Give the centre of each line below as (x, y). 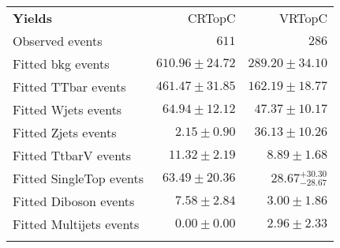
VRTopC (303, 18)
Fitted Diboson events (74, 201)
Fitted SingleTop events (78, 178)
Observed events (58, 41)
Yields (33, 18)
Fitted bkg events (61, 64)
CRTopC (211, 18)
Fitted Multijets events (76, 224)
